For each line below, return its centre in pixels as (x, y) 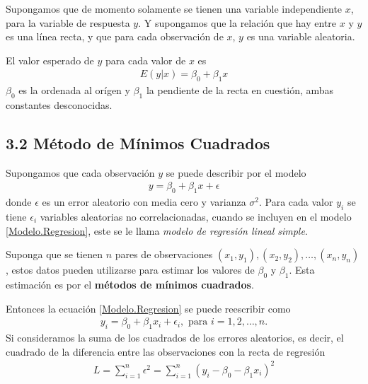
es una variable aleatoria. (301, 36)
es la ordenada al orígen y (74, 90)
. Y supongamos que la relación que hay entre (237, 22)
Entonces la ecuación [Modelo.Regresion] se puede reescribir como (148, 308)
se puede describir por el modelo (236, 172)
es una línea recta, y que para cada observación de (115, 36)
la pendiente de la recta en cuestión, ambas (240, 90)
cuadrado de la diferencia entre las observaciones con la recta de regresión (166, 351)
